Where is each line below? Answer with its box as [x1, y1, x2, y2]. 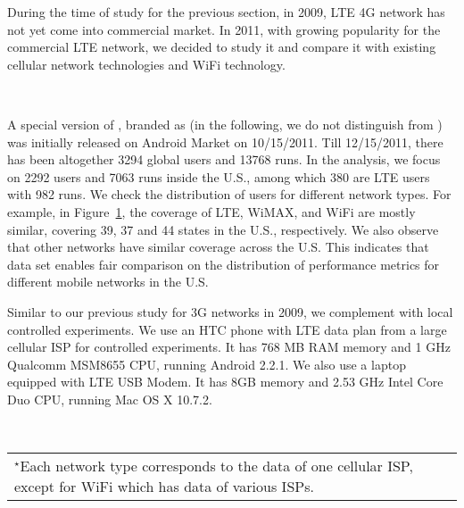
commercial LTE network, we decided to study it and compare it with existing [7, 37, 436, 56]
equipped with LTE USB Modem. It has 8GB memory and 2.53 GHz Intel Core [7, 372, 443, 391]
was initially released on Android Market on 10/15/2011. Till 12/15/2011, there [7, 132, 443, 151]
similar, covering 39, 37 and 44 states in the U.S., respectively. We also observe [7, 220, 439, 238]
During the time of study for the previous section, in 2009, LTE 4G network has [7, 3, 445, 21]
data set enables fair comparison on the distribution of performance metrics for [7, 254, 440, 273]
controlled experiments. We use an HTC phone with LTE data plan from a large [7, 320, 447, 338]
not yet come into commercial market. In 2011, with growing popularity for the [7, 20, 441, 38]
